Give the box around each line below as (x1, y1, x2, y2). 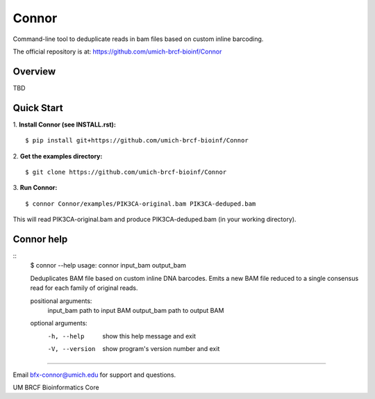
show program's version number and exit (102, 345, 220, 353)
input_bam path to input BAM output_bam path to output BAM (47, 306, 224, 314)
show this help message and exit (102, 332, 196, 340)
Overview (12, 65, 56, 77)
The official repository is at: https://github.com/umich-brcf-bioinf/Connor (12, 47, 222, 56)
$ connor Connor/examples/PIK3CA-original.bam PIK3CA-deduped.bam (25, 199, 256, 208)
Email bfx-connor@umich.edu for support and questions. (12, 370, 176, 379)
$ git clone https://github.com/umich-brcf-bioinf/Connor (25, 168, 227, 176)
